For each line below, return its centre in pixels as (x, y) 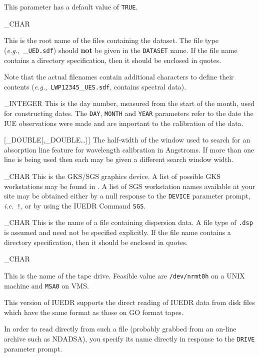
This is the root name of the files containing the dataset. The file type (111, 40)
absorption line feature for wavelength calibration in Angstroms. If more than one (129, 149)
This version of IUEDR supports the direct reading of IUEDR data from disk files (129, 302)
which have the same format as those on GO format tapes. (94, 312)
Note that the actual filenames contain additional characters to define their (119, 77)
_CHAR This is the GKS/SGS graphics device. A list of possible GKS (112, 176)
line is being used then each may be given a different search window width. (119, 159)
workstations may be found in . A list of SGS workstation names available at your (130, 186)
